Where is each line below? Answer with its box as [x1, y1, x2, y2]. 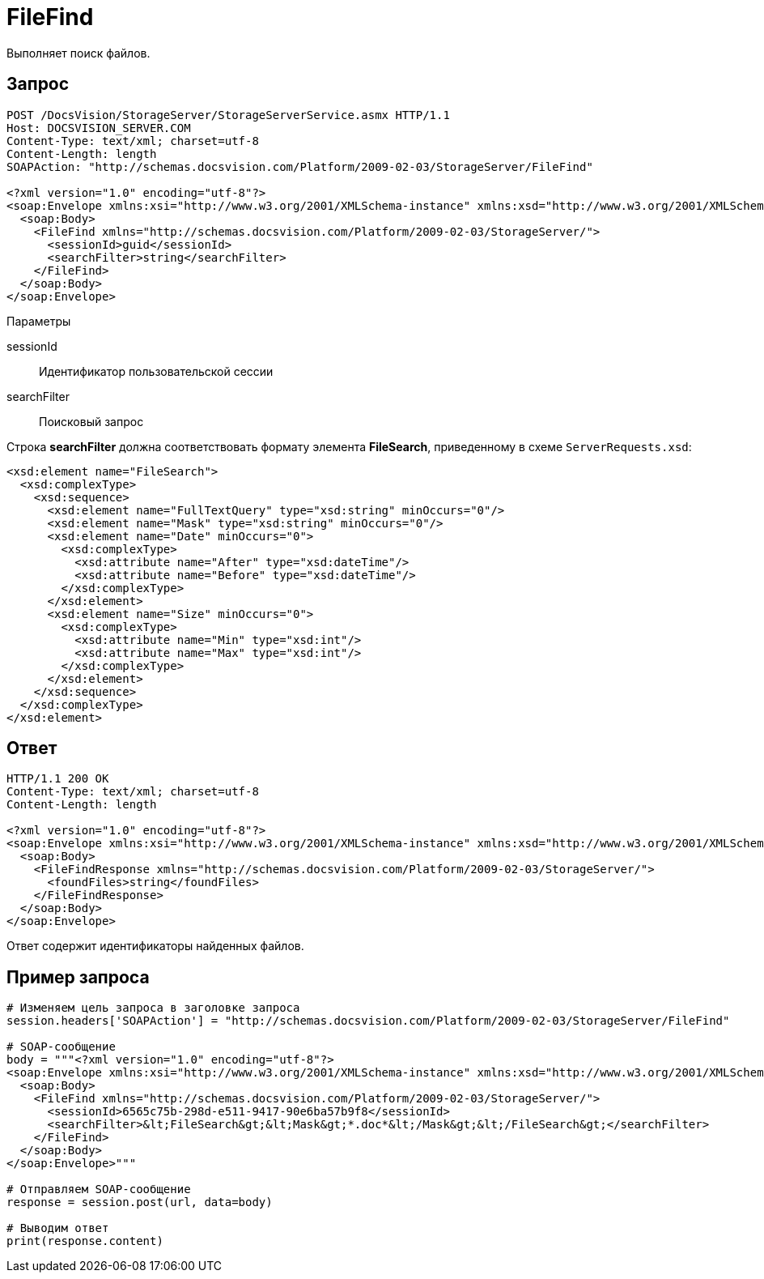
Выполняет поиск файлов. [6, 45, 151, 60]
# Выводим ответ [6, 1221, 109, 1235]
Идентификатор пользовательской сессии [39, 364, 274, 378]
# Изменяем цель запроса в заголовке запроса [6, 1001, 300, 1015]
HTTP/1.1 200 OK [6, 772, 109, 786]
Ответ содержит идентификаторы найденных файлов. [6, 939, 304, 953]
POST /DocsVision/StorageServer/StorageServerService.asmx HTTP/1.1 [6, 108, 450, 122]
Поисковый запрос [39, 414, 144, 428]
